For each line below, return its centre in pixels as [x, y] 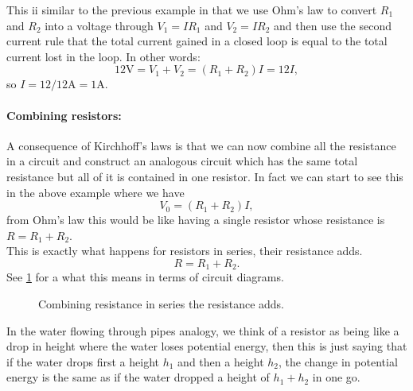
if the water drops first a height [83, 361]
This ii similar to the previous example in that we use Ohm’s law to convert [192, 10]
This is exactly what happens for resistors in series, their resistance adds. [185, 251]
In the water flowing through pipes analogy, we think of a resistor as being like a [203, 330]
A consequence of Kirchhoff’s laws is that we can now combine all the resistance [201, 145]
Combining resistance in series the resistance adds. [162, 303]
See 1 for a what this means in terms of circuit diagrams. [145, 277]
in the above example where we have [95, 192]
